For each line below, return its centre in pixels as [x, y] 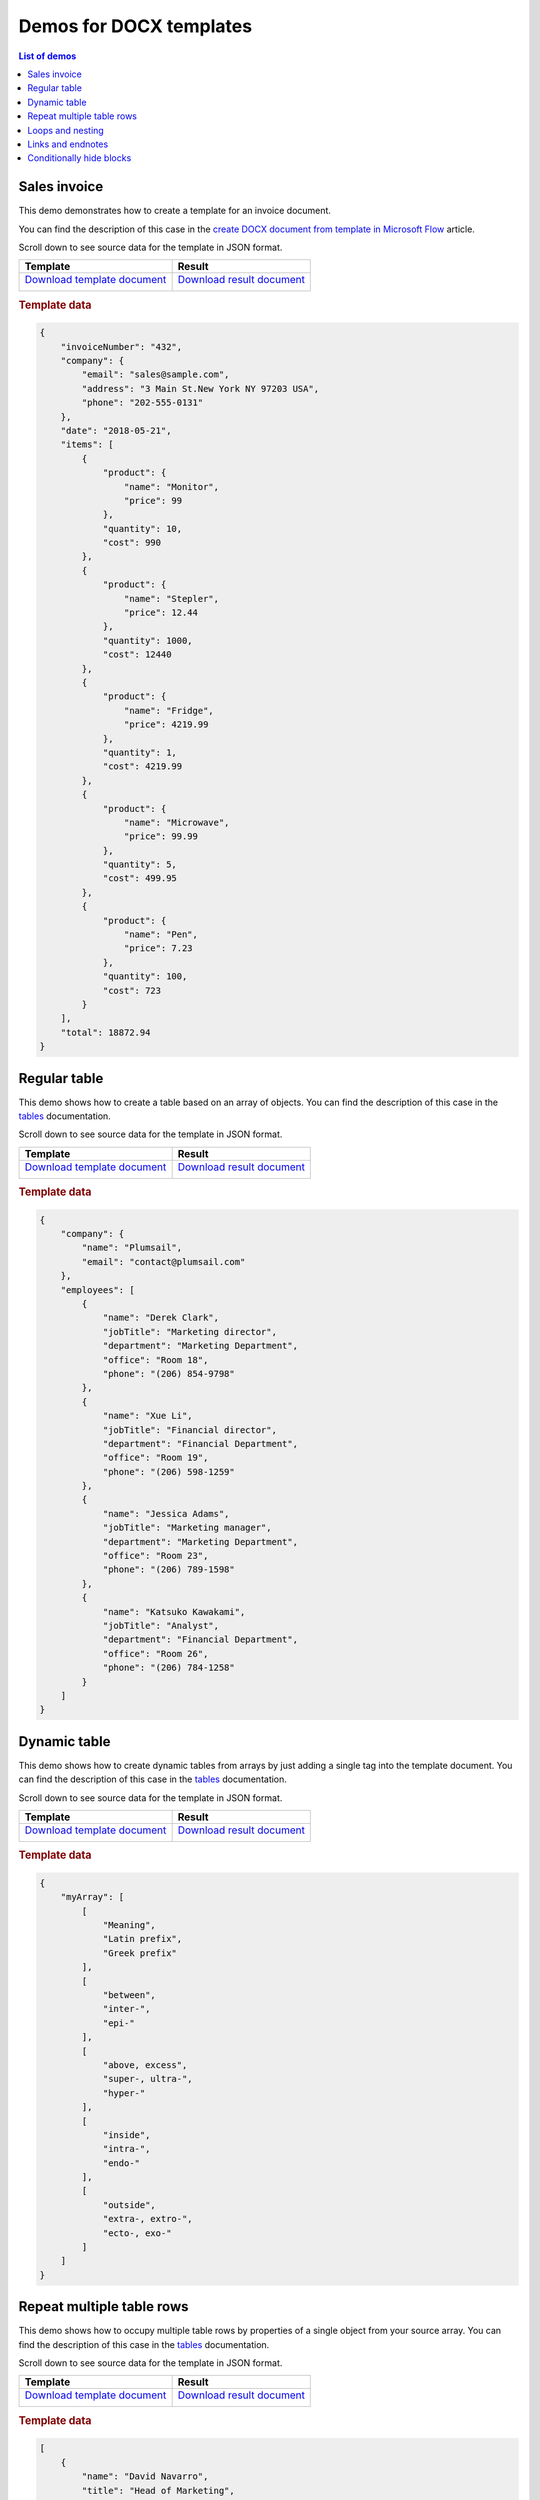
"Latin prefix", [142, 1939]
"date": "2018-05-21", [116, 430]
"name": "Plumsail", [132, 1248]
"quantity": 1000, [148, 640]
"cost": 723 [132, 990]
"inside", [126, 2134]
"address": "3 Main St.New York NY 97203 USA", [200, 388]
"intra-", [126, 2149]
